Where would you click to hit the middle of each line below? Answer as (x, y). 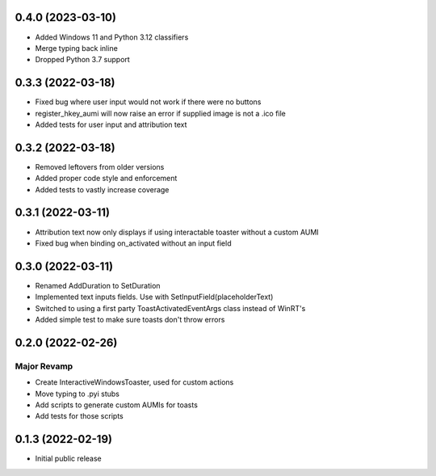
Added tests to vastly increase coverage (102, 189)
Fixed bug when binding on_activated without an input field (133, 243)
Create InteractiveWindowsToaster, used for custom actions (134, 382)
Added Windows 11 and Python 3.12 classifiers (112, 37)
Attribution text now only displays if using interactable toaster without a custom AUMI (177, 232)
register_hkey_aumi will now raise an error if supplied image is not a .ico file (161, 113)
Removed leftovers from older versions (100, 166)
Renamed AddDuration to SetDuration (98, 285)
